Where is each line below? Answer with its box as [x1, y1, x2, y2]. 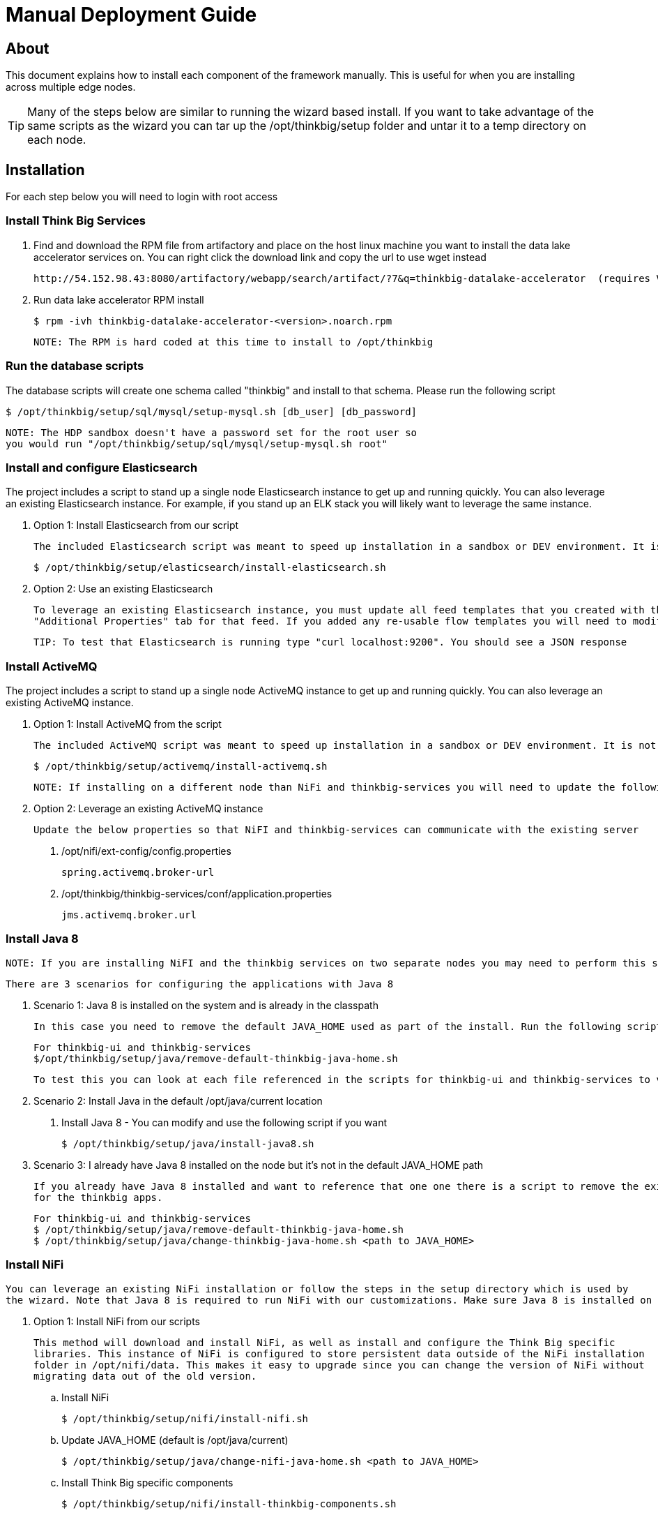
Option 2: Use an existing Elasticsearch [33, 583, 213, 595]
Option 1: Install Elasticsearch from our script [33, 519, 239, 532]
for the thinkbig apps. [33, 1191, 163, 1203]
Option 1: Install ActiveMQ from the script [33, 718, 222, 731]
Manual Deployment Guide [6, 3, 257, 27]
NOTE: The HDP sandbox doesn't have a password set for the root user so [6, 426, 418, 438]
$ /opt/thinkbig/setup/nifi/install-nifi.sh [61, 1412, 309, 1424]
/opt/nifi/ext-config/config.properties [61, 845, 231, 858]
